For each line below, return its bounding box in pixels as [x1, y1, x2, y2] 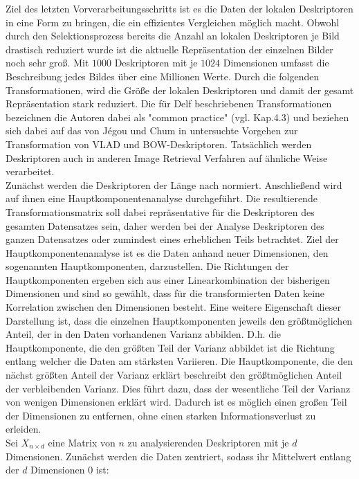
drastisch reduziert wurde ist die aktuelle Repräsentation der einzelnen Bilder [6, 42, 333, 56]
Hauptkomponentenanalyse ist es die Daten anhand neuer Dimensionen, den [6, 245, 329, 260]
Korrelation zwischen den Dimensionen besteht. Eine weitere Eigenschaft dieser [6, 300, 341, 314]
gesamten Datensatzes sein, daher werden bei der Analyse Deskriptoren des [6, 218, 324, 233]
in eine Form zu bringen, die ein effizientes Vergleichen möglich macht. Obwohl [6, 15, 340, 29]
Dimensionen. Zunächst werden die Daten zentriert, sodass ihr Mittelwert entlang [6, 449, 351, 463]
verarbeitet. [6, 164, 55, 179]
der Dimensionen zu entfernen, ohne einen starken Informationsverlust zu [6, 408, 316, 422]
